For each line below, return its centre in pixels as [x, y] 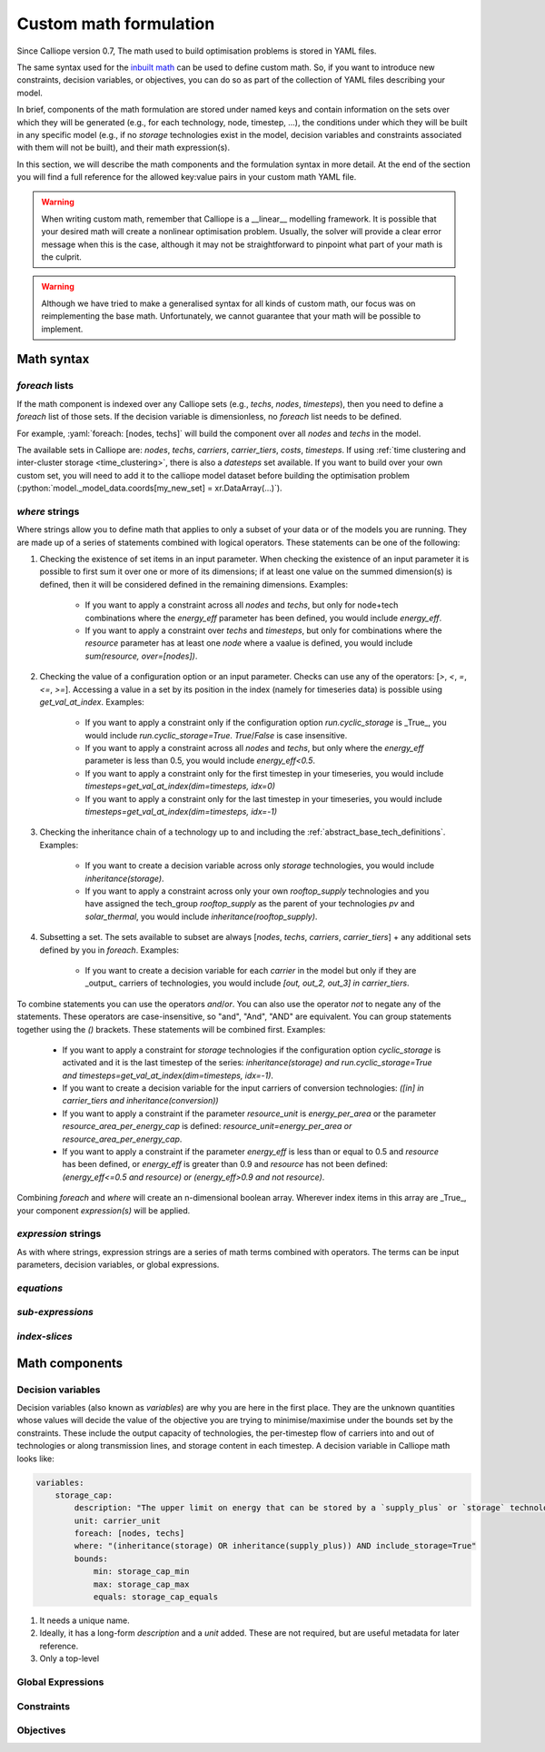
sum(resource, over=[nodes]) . [141, 656]
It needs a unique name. [85, 1620]
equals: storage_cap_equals [155, 1597]
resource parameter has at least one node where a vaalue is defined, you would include [249, 643]
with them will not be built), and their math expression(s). [124, 148]
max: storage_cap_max [141, 1584]
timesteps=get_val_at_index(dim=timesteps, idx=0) [180, 787]
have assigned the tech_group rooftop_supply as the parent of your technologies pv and [250, 904]
